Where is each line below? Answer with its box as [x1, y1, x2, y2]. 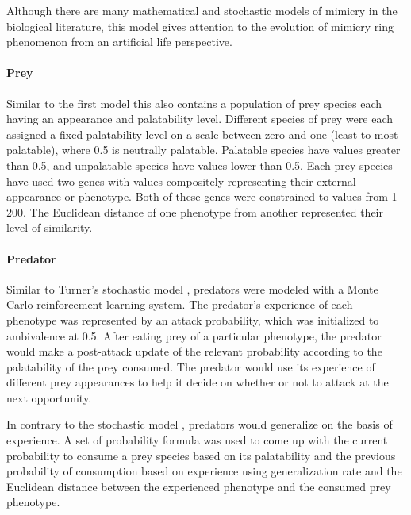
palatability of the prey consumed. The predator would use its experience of [6, 358, 375, 375]
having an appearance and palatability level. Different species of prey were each [6, 110, 393, 127]
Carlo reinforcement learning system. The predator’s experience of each [6, 296, 353, 313]
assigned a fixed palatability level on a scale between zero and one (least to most [6, 125, 398, 142]
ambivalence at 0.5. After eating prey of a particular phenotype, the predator [6, 327, 382, 344]
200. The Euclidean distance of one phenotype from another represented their [6, 203, 384, 220]
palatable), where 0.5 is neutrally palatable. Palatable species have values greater [6, 141, 401, 158]
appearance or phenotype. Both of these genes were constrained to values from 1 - [6, 188, 405, 205]
